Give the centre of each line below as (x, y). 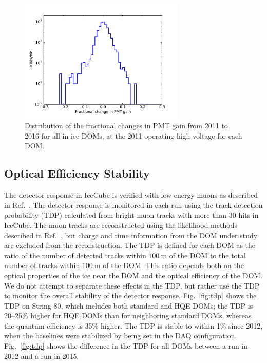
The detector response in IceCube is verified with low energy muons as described (131, 195)
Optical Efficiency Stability (77, 173)
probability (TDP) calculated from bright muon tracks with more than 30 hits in (131, 215)
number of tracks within (42, 265)
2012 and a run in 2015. (42, 356)
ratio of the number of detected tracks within (75, 255)
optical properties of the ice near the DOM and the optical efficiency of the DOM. (133, 275)
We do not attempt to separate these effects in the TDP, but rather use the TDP (132, 285)
